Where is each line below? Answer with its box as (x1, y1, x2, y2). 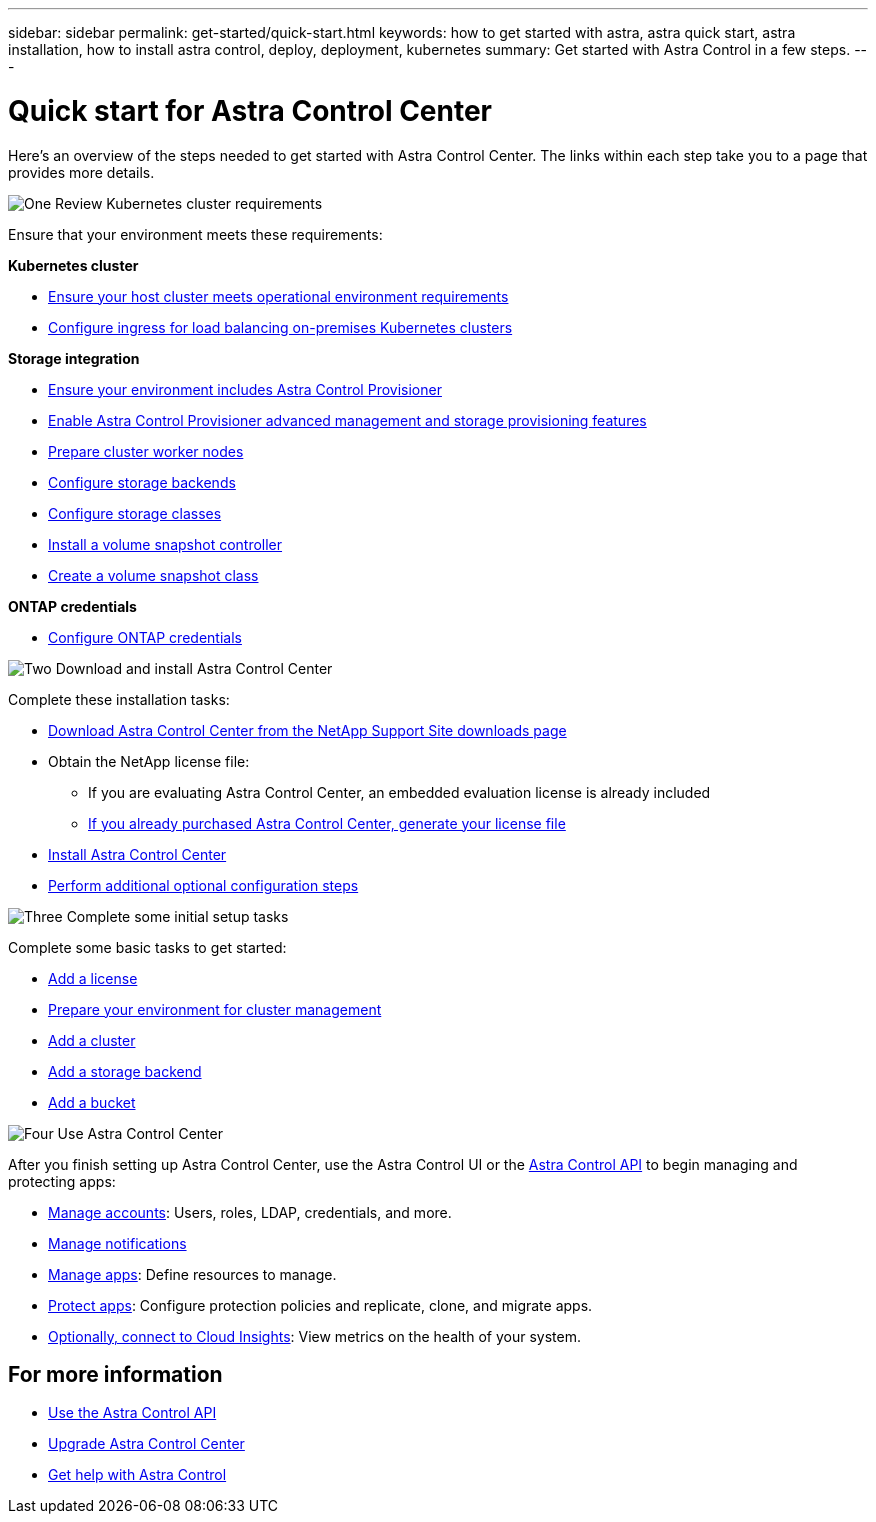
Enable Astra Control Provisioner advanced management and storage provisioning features (48, 411, 647, 429)
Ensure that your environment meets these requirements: (8, 225, 383, 243)
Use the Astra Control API (48, 1404, 217, 1422)
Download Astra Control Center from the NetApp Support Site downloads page (48, 721, 567, 739)
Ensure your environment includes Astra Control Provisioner (48, 380, 442, 398)
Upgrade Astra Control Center (48, 1435, 245, 1453)
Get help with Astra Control (48, 1466, 227, 1484)
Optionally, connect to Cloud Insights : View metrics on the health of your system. (48, 1327, 581, 1345)
